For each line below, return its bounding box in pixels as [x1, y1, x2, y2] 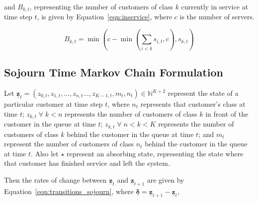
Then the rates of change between [4, 174, 107, 185]
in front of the [205, 108, 249, 119]
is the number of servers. [179, 11, 255, 22]
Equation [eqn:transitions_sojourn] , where [4, 186, 134, 196]
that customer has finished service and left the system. [4, 158, 170, 168]
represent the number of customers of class [4, 138, 134, 149]
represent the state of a [168, 88, 239, 98]
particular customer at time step [4, 99, 103, 109]
